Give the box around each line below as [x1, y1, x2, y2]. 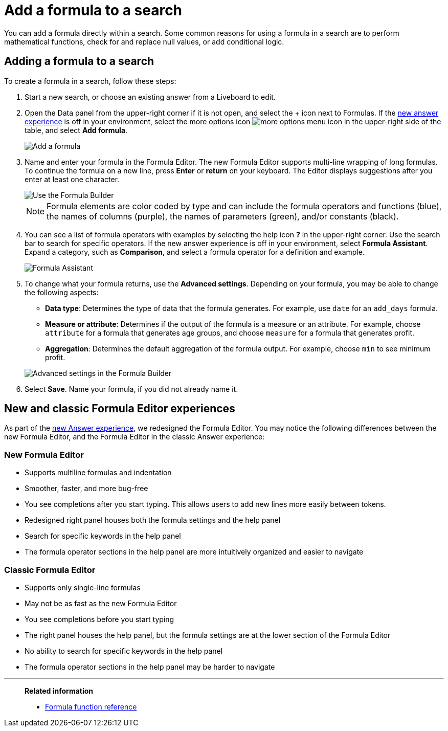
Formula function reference [45, 702, 137, 711]
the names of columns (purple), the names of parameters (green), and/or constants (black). [47, 211, 399, 221]
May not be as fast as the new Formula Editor [25, 599, 177, 608]
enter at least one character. [25, 174, 120, 184]
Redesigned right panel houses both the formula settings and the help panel [25, 516, 281, 525]
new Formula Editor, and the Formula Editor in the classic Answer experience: [4, 432, 265, 441]
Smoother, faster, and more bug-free [25, 484, 148, 493]
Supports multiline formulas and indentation [25, 468, 172, 477]
